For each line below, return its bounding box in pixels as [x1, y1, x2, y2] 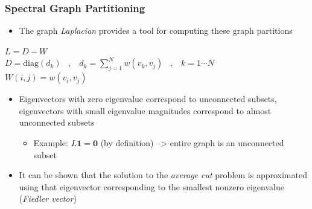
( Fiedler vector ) [19, 192, 77, 205]
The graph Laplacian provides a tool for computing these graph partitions [19, 24, 293, 37]
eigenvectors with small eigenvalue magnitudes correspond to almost [19, 104, 272, 117]
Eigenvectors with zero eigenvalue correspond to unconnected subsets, [19, 92, 277, 105]
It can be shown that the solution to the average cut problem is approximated [19, 169, 307, 181]
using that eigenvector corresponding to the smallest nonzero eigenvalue [19, 180, 284, 193]
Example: [33, 136, 68, 149]
